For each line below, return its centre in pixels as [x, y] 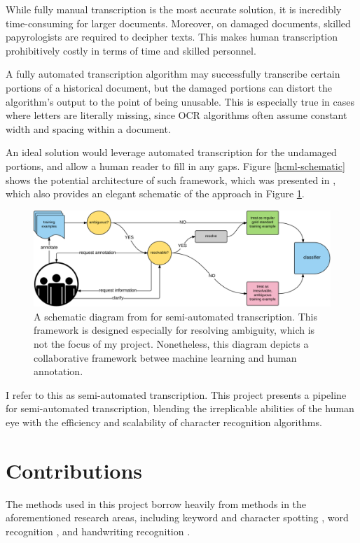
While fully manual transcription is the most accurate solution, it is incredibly [174, 9]
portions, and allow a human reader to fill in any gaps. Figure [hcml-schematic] [175, 165]
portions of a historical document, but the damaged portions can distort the [169, 87]
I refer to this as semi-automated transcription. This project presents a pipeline [176, 394]
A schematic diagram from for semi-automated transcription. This [175, 316]
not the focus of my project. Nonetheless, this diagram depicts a [171, 343]
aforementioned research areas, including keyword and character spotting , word [177, 517]
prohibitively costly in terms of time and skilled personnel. [131, 50]
